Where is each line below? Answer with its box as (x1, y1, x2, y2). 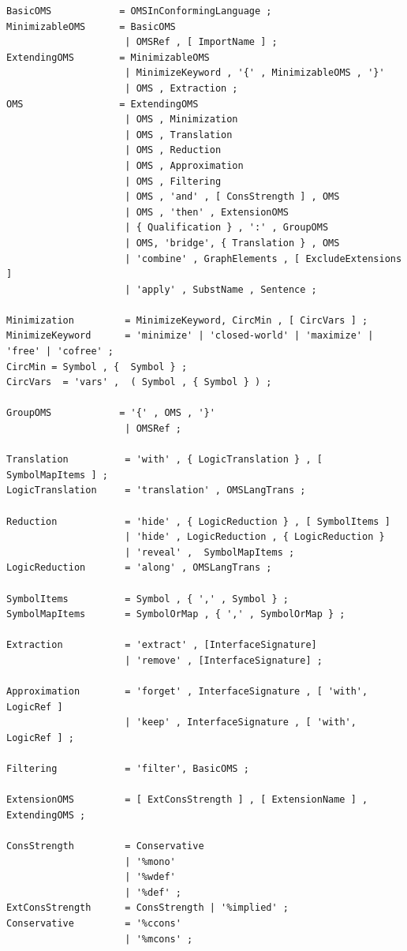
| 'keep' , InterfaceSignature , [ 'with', (125, 717, 357, 728)
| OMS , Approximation (125, 159, 244, 171)
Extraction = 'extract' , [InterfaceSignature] (6, 639, 317, 651)
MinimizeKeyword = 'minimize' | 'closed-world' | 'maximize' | (6, 330, 374, 342)
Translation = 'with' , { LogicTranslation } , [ (6, 454, 323, 466)
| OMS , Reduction (125, 144, 222, 156)
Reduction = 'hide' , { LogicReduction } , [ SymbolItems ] (6, 515, 390, 527)
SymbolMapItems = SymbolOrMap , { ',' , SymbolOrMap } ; (6, 608, 345, 620)
